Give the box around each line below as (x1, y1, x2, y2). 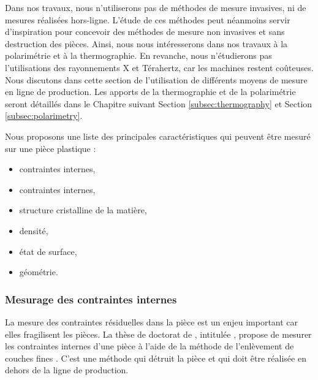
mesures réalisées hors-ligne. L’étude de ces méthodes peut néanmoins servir (5, 13, 290, 26)
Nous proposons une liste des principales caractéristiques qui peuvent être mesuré (5, 129, 311, 142)
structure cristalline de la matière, (19, 203, 147, 216)
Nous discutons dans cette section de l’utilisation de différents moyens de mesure (5, 73, 308, 86)
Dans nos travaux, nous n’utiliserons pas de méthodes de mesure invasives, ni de (5, 1, 306, 13)
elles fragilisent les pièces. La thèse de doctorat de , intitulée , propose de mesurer (5, 327, 312, 340)
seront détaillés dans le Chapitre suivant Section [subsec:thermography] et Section (5, 97, 312, 110)
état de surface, (19, 245, 77, 257)
